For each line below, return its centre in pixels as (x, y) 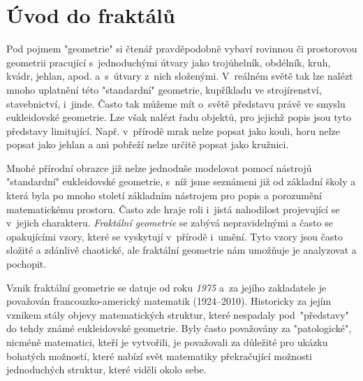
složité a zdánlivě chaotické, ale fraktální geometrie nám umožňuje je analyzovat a (181, 250)
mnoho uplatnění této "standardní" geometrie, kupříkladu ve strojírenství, (164, 89)
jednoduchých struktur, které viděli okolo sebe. (106, 369)
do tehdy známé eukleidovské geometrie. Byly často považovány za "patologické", (179, 328)
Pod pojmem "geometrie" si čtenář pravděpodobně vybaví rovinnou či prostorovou (182, 49)
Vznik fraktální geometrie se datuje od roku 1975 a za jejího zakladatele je (166, 287)
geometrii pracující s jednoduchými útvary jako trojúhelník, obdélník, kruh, (169, 62)
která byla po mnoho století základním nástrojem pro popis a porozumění (164, 195)
